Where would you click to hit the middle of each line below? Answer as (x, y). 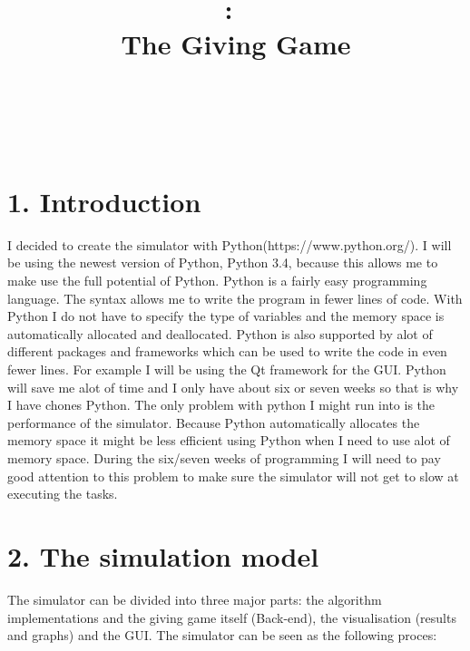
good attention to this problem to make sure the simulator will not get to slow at (233, 476)
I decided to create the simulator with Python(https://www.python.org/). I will (230, 244)
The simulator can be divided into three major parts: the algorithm (195, 599)
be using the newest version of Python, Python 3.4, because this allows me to (223, 262)
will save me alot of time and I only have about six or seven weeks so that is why (233, 387)
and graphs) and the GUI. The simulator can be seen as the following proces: (222, 635)
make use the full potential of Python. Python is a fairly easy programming (217, 281)
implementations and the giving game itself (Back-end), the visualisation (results (232, 617)
